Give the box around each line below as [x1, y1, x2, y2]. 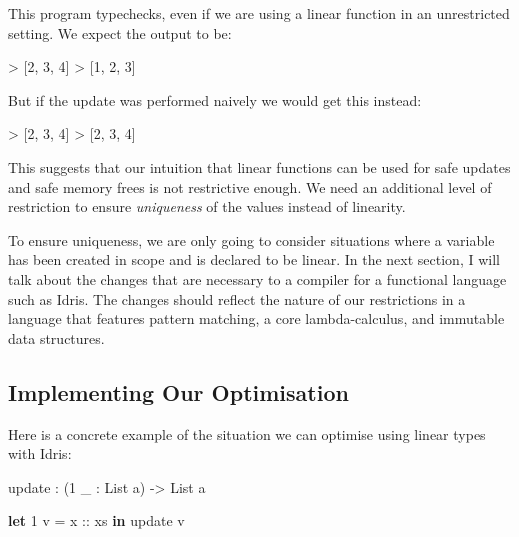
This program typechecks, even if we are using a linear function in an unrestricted [8, 3, 510, 23]
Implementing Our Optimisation [8, 376, 349, 407]
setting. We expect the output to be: [8, 22, 232, 43]
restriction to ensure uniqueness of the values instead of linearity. [8, 196, 406, 217]
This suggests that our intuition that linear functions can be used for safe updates [8, 156, 511, 177]
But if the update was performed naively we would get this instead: [8, 89, 422, 110]
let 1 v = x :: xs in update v [8, 510, 185, 531]
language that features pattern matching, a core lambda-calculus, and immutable [8, 308, 505, 329]
